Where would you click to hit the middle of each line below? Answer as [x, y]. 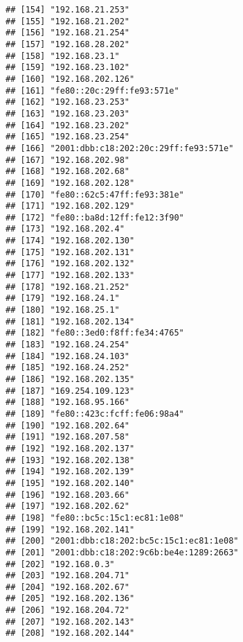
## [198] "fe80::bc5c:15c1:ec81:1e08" [95, 518]
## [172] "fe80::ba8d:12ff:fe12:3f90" [95, 217]
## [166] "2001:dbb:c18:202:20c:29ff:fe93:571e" [120, 148]
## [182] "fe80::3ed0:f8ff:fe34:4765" [95, 333]
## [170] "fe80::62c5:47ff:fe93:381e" [95, 194]
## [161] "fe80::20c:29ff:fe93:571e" [92, 90]
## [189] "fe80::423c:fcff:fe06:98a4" [95, 414]
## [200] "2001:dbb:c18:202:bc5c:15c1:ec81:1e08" [122, 541]
